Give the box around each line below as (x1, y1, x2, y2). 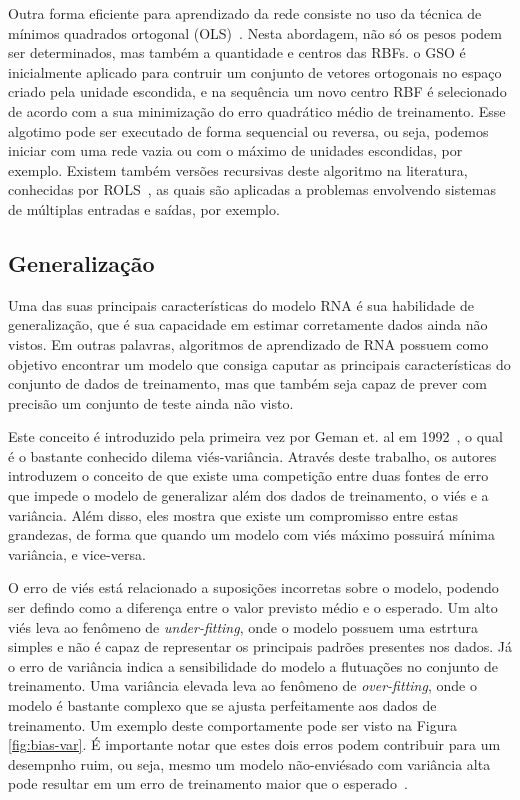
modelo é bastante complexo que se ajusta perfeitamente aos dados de (8, 695, 437, 716)
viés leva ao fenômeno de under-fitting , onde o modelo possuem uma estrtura (8, 616, 478, 637)
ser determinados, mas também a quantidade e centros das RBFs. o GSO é (8, 42, 466, 63)
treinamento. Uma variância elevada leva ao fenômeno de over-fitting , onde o (8, 675, 477, 696)
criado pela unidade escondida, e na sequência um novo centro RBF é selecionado (8, 81, 507, 102)
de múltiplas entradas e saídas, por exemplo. (8, 198, 280, 219)
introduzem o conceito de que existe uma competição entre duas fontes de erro (8, 465, 489, 486)
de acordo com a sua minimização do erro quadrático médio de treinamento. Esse (8, 100, 506, 121)
